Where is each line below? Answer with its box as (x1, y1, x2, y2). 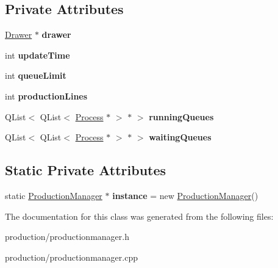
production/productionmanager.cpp (5, 250, 138, 263)
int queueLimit (5, 69, 66, 82)
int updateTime (5, 48, 70, 61)
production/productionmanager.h (5, 230, 129, 243)
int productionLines (5, 89, 88, 102)
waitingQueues (149, 131, 212, 143)
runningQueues (149, 110, 214, 123)
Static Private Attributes (5, 161, 166, 179)
